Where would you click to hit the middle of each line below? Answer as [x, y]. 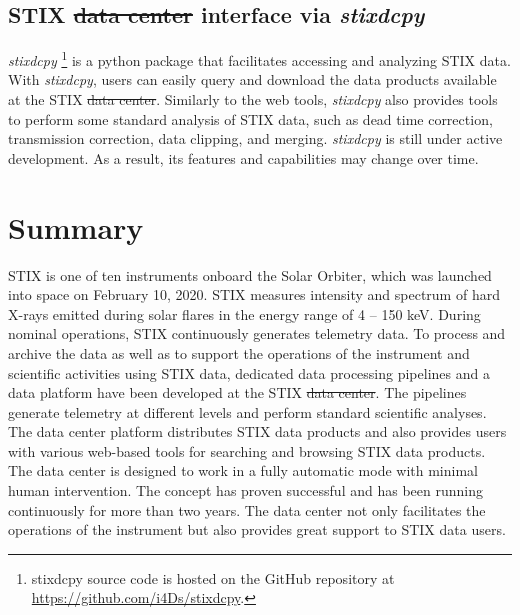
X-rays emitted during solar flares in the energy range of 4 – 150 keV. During [244, 313]
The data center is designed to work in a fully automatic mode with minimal [243, 470]
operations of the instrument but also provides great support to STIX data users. [257, 529]
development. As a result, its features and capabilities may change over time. [243, 157]
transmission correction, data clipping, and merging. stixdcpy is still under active [255, 138]
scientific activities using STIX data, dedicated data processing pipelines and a [249, 372]
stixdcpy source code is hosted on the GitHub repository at [213, 577]
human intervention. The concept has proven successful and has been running [245, 490]
